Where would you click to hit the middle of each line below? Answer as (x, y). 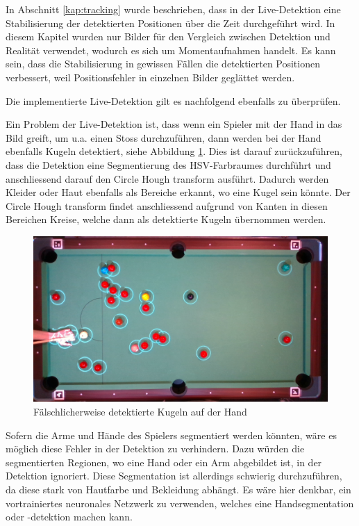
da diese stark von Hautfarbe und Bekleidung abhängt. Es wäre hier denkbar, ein (178, 489)
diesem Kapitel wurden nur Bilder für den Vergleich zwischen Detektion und (168, 36)
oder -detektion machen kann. (69, 517)
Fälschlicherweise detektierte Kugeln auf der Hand (140, 411)
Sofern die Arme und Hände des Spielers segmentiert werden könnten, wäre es (171, 435)
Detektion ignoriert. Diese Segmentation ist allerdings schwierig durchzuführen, (174, 476)
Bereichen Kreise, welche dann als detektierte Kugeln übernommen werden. (166, 219)
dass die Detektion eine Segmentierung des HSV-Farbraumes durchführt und (168, 164)
